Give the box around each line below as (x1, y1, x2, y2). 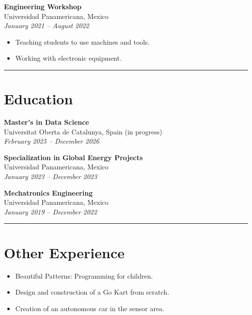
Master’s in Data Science (4, 117, 89, 127)
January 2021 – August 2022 (4, 20, 89, 31)
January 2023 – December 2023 (4, 171, 97, 182)
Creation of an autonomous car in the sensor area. (15, 303, 165, 313)
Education (4, 89, 73, 109)
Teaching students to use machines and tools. (15, 36, 150, 47)
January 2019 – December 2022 (4, 206, 97, 216)
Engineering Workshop (4, 1, 81, 11)
